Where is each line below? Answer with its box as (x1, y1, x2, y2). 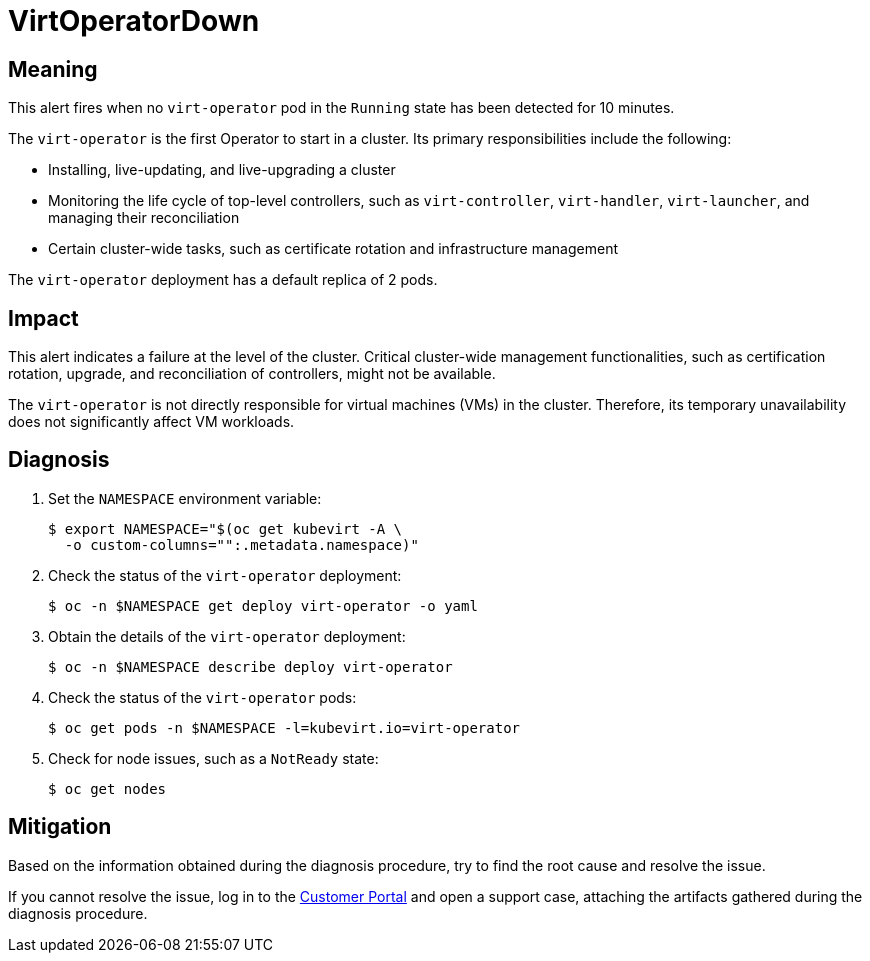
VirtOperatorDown (8, 4, 260, 38)
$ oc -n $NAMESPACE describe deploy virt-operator (48, 658, 453, 675)
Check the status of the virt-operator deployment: (48, 566, 402, 584)
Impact (8, 305, 79, 331)
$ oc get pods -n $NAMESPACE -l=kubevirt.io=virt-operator (48, 719, 521, 736)
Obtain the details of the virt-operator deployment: (48, 627, 406, 645)
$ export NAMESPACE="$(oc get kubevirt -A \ (48, 520, 403, 537)
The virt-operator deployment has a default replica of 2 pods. (8, 271, 438, 289)
